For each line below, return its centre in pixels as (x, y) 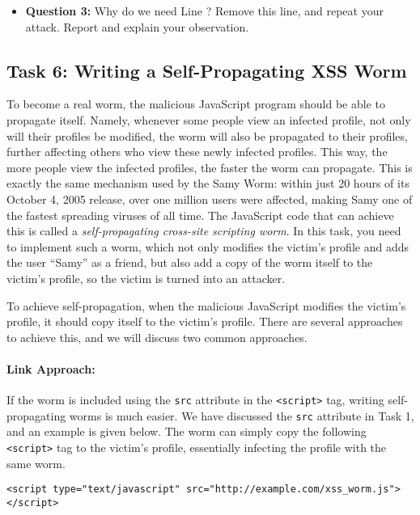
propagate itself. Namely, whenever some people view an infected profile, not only (209, 119)
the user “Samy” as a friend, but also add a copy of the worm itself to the (190, 262)
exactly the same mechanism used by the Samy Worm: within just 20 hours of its (208, 183)
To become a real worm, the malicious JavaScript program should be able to (196, 104)
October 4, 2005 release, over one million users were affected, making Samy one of (210, 198)
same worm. (36, 463)
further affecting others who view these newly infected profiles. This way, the (197, 152)
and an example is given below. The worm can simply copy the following (187, 431)
